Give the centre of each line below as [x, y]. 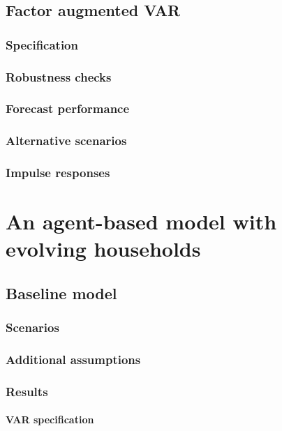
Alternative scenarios [66, 141]
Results [27, 391]
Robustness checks [59, 76]
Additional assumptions [73, 360]
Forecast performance [68, 108]
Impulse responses [58, 173]
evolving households [103, 249]
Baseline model [61, 293]
